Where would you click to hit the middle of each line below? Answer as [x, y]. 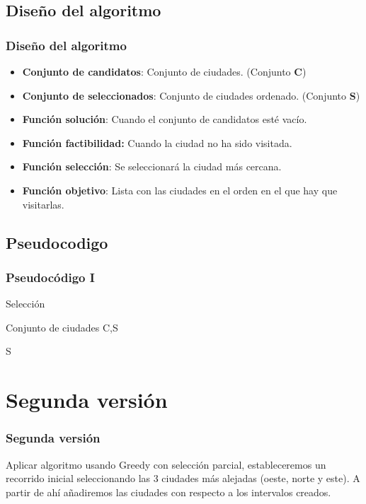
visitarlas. [43, 204]
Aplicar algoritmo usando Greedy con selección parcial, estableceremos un [166, 464]
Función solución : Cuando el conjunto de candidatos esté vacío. [165, 119]
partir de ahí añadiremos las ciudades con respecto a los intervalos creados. [168, 492]
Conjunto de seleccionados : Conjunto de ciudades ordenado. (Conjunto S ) [191, 95]
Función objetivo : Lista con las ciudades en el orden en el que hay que [180, 190]
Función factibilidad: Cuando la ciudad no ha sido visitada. [157, 142]
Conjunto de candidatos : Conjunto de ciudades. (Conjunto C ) [164, 71]
